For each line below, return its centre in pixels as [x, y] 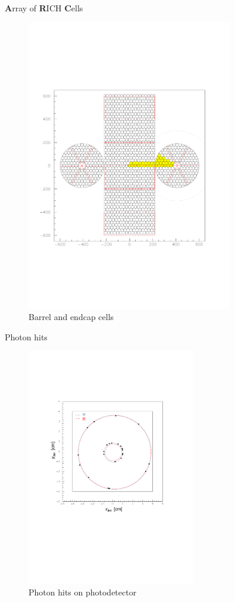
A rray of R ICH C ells [44, 8]
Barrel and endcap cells [71, 317]
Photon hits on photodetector [83, 592]
